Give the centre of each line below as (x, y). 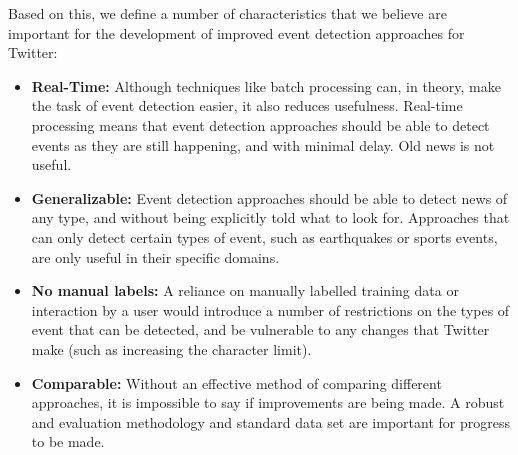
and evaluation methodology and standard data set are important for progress (270, 421)
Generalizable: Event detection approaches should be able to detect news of (269, 197)
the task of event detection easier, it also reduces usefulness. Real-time (247, 105)
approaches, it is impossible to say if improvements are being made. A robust (268, 402)
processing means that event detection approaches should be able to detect (260, 124)
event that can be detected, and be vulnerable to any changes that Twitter (260, 329)
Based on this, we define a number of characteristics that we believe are (227, 13)
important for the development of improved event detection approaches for (236, 32)
